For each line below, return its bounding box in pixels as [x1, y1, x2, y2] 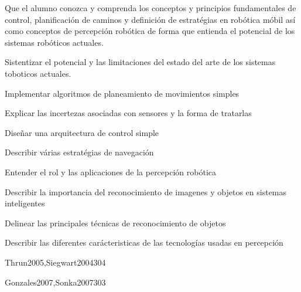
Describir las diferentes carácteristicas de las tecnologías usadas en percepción [5, 236, 283, 249]
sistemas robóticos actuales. [5, 36, 104, 48]
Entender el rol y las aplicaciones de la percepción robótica [5, 165, 217, 178]
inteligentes [5, 197, 45, 209]
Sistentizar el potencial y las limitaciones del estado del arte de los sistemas [5, 56, 276, 68]
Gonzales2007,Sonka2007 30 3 [5, 276, 106, 288]
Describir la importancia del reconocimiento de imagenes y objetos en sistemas [5, 185, 287, 198]
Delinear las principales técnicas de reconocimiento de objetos [5, 216, 226, 229]
